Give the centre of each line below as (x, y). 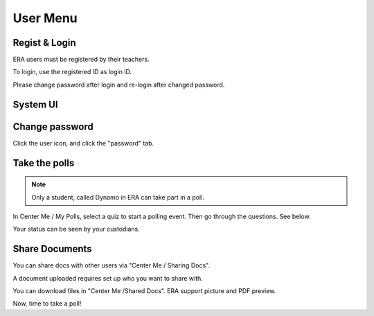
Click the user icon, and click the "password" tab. (83, 143)
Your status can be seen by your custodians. (76, 229)
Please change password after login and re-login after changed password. (119, 85)
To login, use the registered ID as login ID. (72, 72)
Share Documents (53, 249)
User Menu (45, 18)
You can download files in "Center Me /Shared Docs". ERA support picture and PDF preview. (144, 291)
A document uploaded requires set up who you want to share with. (108, 278)
